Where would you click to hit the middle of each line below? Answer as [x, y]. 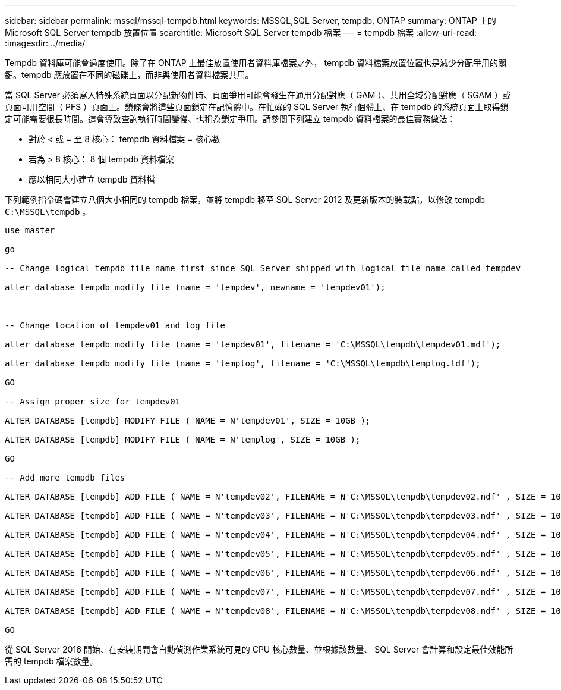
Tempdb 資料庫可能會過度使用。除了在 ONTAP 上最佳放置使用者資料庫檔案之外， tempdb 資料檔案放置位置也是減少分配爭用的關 [256, 63]
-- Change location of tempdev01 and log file [115, 325]
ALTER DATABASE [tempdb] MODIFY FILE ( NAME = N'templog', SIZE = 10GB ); [183, 440]
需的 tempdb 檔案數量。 [51, 661]
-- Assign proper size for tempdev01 [93, 402]
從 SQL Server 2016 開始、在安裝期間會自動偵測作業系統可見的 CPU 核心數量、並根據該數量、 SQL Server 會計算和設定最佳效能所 [259, 649]
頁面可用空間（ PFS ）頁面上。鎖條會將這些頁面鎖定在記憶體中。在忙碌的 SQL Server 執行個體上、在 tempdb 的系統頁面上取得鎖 [257, 107]
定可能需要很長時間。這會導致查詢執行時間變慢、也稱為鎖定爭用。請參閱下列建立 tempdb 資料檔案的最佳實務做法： [230, 119]
